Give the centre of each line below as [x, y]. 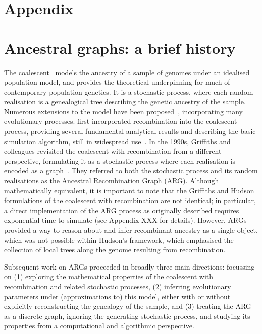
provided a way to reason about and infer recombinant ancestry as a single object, [131, 230]
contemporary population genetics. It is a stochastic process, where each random [129, 91]
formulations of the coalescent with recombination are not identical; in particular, [130, 200]
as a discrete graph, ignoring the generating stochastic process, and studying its [127, 316]
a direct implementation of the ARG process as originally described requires [122, 210]
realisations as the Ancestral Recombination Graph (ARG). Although [112, 181]
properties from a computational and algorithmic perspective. [99, 326]
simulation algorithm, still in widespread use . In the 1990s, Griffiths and [117, 141]
